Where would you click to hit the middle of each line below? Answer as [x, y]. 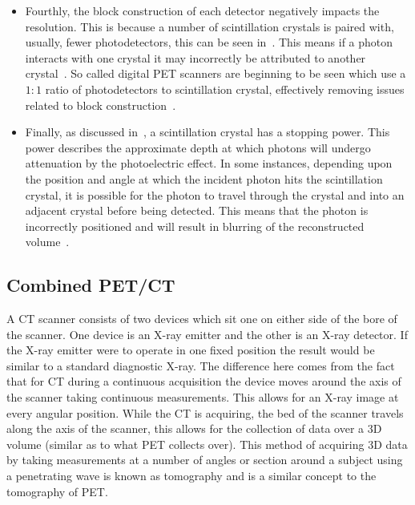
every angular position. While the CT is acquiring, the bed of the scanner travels [205, 412]
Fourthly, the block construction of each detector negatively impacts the [202, 10]
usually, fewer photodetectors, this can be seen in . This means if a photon [209, 42]
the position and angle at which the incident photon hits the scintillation [204, 178]
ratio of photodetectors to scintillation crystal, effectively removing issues [225, 89]
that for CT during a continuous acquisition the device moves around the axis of [204, 381]
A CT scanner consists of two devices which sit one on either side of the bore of [202, 319]
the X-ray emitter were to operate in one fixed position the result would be [191, 350]
